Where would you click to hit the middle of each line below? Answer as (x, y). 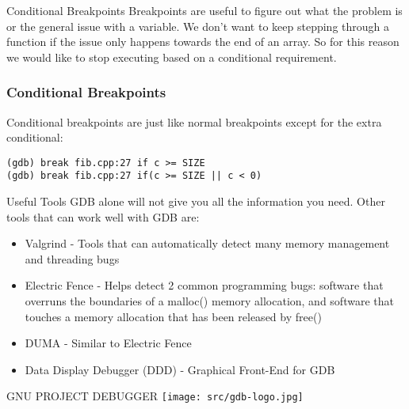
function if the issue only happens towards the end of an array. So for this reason (203, 42)
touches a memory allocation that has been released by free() (173, 316)
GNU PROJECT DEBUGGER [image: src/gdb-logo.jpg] (155, 396)
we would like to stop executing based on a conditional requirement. (172, 57)
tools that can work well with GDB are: (103, 216)
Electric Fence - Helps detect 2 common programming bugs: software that (204, 285)
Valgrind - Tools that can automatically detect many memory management (207, 243)
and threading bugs (72, 258)
